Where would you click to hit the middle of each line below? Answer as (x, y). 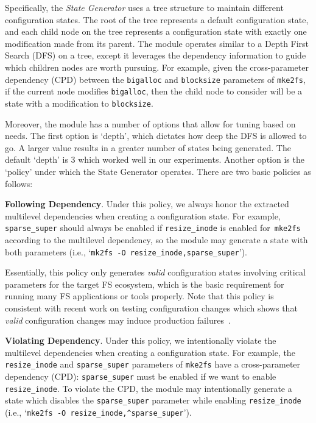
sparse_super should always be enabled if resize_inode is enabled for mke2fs (153, 228)
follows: (19, 183)
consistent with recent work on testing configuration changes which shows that (151, 307)
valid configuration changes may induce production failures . (118, 320)
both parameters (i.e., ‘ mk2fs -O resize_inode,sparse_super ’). (126, 251)
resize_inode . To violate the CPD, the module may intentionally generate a (149, 388)
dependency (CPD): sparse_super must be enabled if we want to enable (141, 376)
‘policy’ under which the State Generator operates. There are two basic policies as (158, 171)
